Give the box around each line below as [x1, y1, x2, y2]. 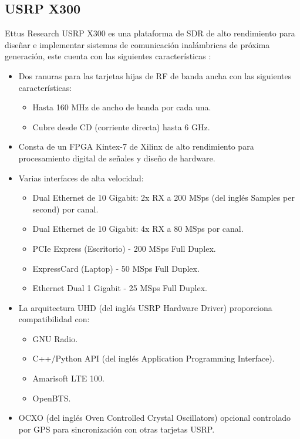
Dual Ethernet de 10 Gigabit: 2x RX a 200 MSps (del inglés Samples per [32, 191, 295, 204]
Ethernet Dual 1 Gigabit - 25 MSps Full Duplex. [32, 282, 207, 294]
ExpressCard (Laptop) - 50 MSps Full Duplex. [32, 262, 200, 274]
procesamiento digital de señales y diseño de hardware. [18, 151, 215, 164]
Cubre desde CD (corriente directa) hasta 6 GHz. [32, 120, 210, 133]
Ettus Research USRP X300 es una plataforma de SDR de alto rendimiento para [5, 27, 295, 39]
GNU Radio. [32, 332, 78, 345]
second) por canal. [32, 202, 99, 215]
